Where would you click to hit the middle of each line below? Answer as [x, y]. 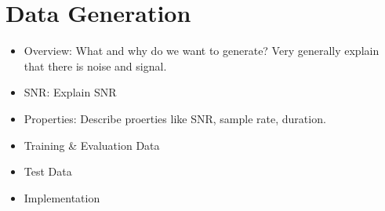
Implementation [62, 197]
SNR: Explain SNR [70, 92]
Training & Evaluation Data [92, 145]
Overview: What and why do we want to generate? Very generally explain [202, 51]
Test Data [48, 171]
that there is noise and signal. [95, 65]
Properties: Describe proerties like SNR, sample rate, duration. [175, 118]
